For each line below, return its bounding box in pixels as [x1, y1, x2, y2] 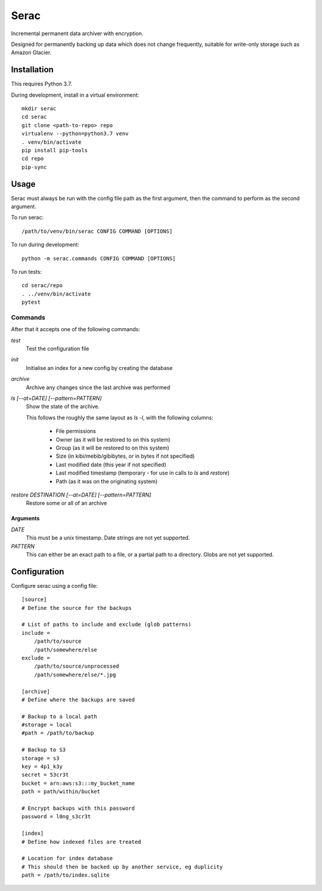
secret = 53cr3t [21, 772, 69, 778]
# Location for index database [21, 855, 113, 862]
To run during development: [11, 241, 80, 248]
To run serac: [11, 214, 44, 221]
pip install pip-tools [21, 147, 88, 153]
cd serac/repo [21, 282, 63, 289]
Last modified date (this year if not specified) [55, 461, 166, 468]
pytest [21, 299, 41, 306]
